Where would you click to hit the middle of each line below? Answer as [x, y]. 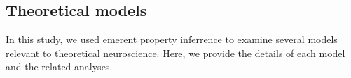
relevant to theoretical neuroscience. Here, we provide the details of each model [175, 53]
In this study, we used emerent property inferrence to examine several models [172, 39]
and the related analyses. [59, 67]
